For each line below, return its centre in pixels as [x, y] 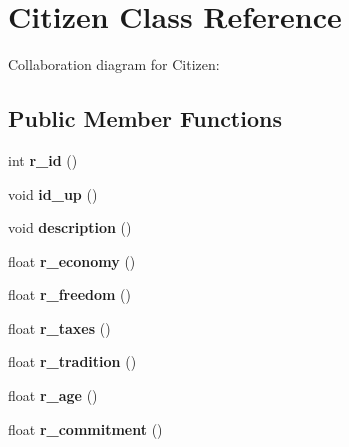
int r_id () [43, 159]
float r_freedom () [69, 294]
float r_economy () [72, 260]
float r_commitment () [85, 428]
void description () [70, 227]
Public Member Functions [145, 118]
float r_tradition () [72, 361]
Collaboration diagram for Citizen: [114, 64]
